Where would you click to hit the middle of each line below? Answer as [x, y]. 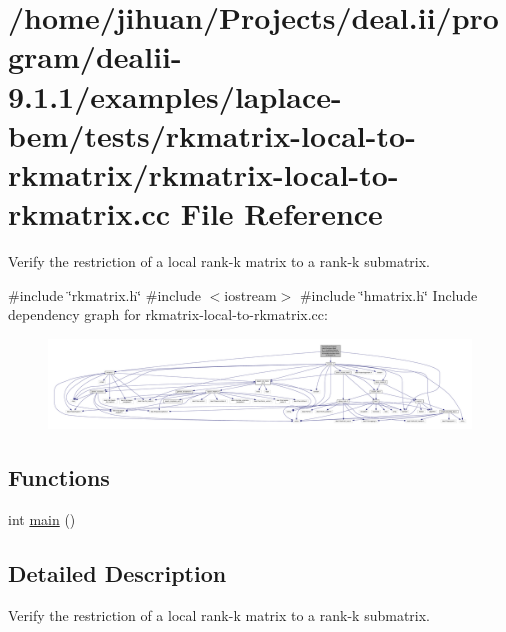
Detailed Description [117, 572]
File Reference [281, 213]
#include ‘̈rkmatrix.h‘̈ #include [105, 294]
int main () [42, 518]
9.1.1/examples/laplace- [175, 95]
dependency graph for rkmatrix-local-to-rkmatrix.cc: [168, 314]
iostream [250, 294]
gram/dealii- [95, 56]
